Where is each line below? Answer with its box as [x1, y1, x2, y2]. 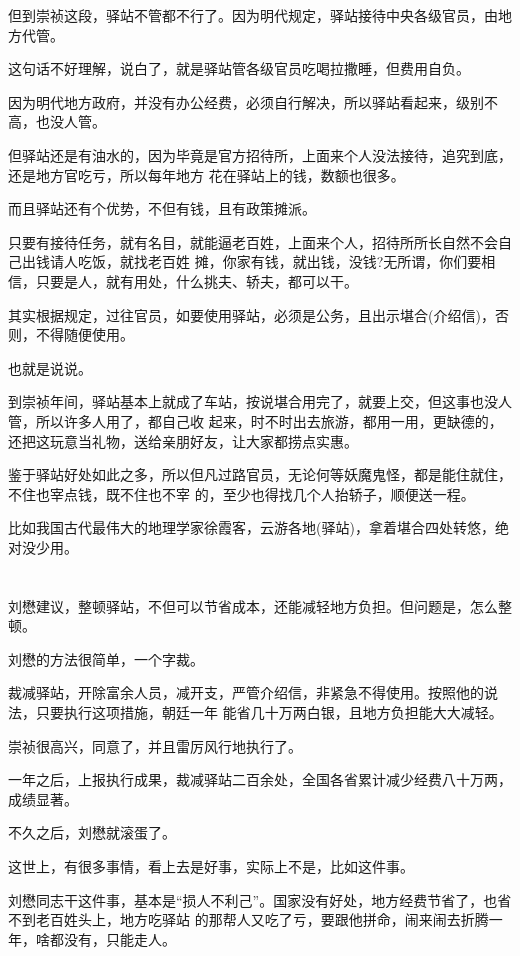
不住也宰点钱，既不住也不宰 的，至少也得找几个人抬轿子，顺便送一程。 [8, 483, 475, 504]
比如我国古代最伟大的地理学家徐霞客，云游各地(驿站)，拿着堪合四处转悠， [8, 517, 495, 538]
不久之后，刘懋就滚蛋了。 [8, 822, 176, 843]
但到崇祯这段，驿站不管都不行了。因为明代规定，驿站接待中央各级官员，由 [8, 5, 498, 25]
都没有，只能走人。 [49, 928, 176, 949]
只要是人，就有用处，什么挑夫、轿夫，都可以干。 [35, 270, 358, 291]
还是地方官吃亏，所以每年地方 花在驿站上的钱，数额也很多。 [8, 164, 405, 185]
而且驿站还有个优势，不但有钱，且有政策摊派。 [8, 198, 316, 219]
